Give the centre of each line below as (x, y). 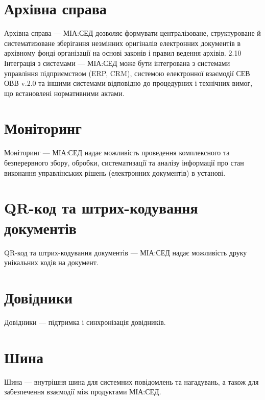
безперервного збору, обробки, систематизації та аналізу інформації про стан (124, 162)
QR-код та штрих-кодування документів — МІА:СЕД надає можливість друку (126, 252)
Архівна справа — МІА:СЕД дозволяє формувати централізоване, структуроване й (132, 33)
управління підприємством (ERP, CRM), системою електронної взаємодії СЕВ (127, 73)
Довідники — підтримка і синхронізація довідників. (85, 322)
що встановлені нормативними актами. (64, 93)
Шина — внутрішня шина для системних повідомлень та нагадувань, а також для (131, 381)
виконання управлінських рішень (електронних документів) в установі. (115, 172)
